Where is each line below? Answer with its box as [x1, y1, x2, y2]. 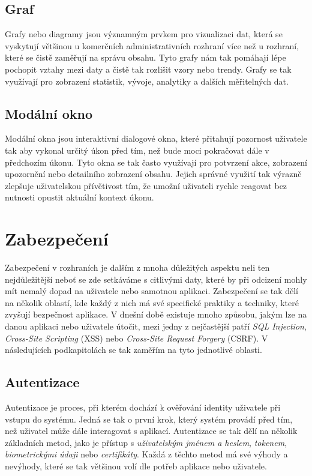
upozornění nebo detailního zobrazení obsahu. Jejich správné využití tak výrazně [5, 167, 302, 180]
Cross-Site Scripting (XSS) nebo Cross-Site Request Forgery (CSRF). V [5, 331, 268, 344]
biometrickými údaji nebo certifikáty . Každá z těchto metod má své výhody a [5, 448, 288, 460]
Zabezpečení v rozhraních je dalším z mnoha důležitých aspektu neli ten [5, 261, 270, 274]
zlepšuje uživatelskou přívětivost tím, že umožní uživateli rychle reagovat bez [5, 179, 287, 191]
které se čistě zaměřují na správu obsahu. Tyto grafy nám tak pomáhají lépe [5, 51, 286, 64]
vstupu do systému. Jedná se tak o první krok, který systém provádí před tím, [5, 412, 293, 425]
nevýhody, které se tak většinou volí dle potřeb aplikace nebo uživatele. [5, 459, 267, 472]
